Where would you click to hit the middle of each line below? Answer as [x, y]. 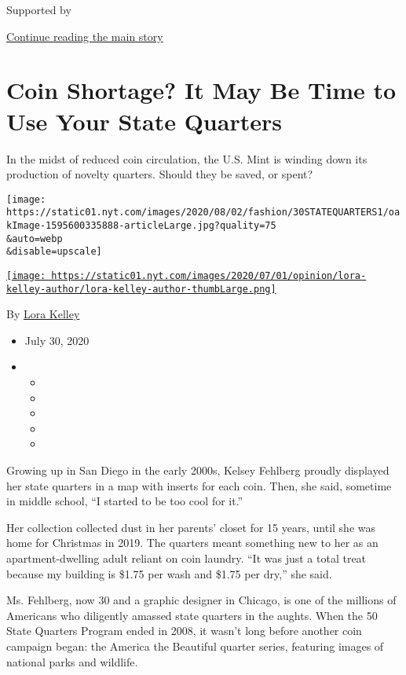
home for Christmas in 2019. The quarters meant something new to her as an [192, 543]
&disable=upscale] [54, 252]
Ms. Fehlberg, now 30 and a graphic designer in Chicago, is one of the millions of [201, 600]
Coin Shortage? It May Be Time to [201, 90]
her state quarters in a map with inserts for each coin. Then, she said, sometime [199, 485]
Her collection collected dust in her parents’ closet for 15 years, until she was [191, 527]
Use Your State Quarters [144, 121]
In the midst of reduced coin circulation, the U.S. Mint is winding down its [187, 158]
